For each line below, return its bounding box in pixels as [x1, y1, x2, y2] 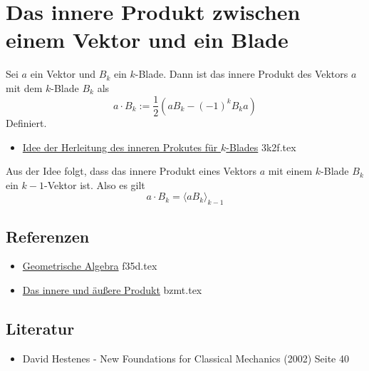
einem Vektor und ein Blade [6, 25, 289, 54]
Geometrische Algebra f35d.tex [22, 258, 157, 273]
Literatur [6, 317, 75, 339]
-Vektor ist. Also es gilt [43, 177, 145, 192]
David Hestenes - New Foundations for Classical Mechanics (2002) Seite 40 [22, 350, 349, 365]
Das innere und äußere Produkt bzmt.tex [22, 282, 202, 297]
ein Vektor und [30, 66, 96, 81]
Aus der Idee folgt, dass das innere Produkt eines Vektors [6, 163, 256, 178]
